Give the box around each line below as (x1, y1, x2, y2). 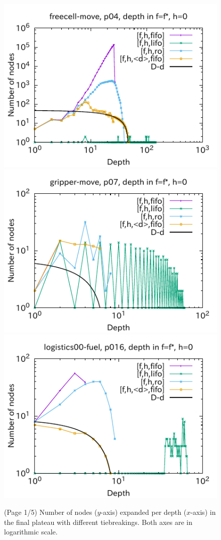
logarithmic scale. (4, 526, 58, 537)
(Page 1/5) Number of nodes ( (4, 507, 97, 517)
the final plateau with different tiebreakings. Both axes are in (4, 516, 192, 527)
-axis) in (190, 507, 216, 517)
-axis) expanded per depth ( (100, 507, 187, 517)
